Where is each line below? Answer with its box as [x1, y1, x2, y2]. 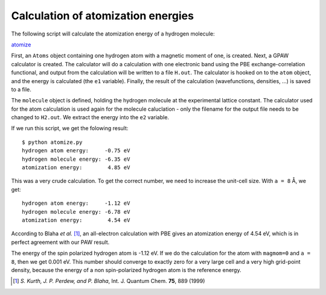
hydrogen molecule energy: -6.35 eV [22, 155, 130, 163]
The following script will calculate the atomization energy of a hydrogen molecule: [11, 30, 215, 37]
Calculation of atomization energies [11, 9, 194, 22]
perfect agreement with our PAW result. [11, 238, 110, 246]
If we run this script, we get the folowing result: [11, 125, 129, 132]
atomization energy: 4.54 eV [22, 217, 130, 223]
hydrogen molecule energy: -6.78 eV [22, 208, 130, 215]
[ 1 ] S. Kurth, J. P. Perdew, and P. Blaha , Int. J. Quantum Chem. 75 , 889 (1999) [13, 278, 205, 285]
